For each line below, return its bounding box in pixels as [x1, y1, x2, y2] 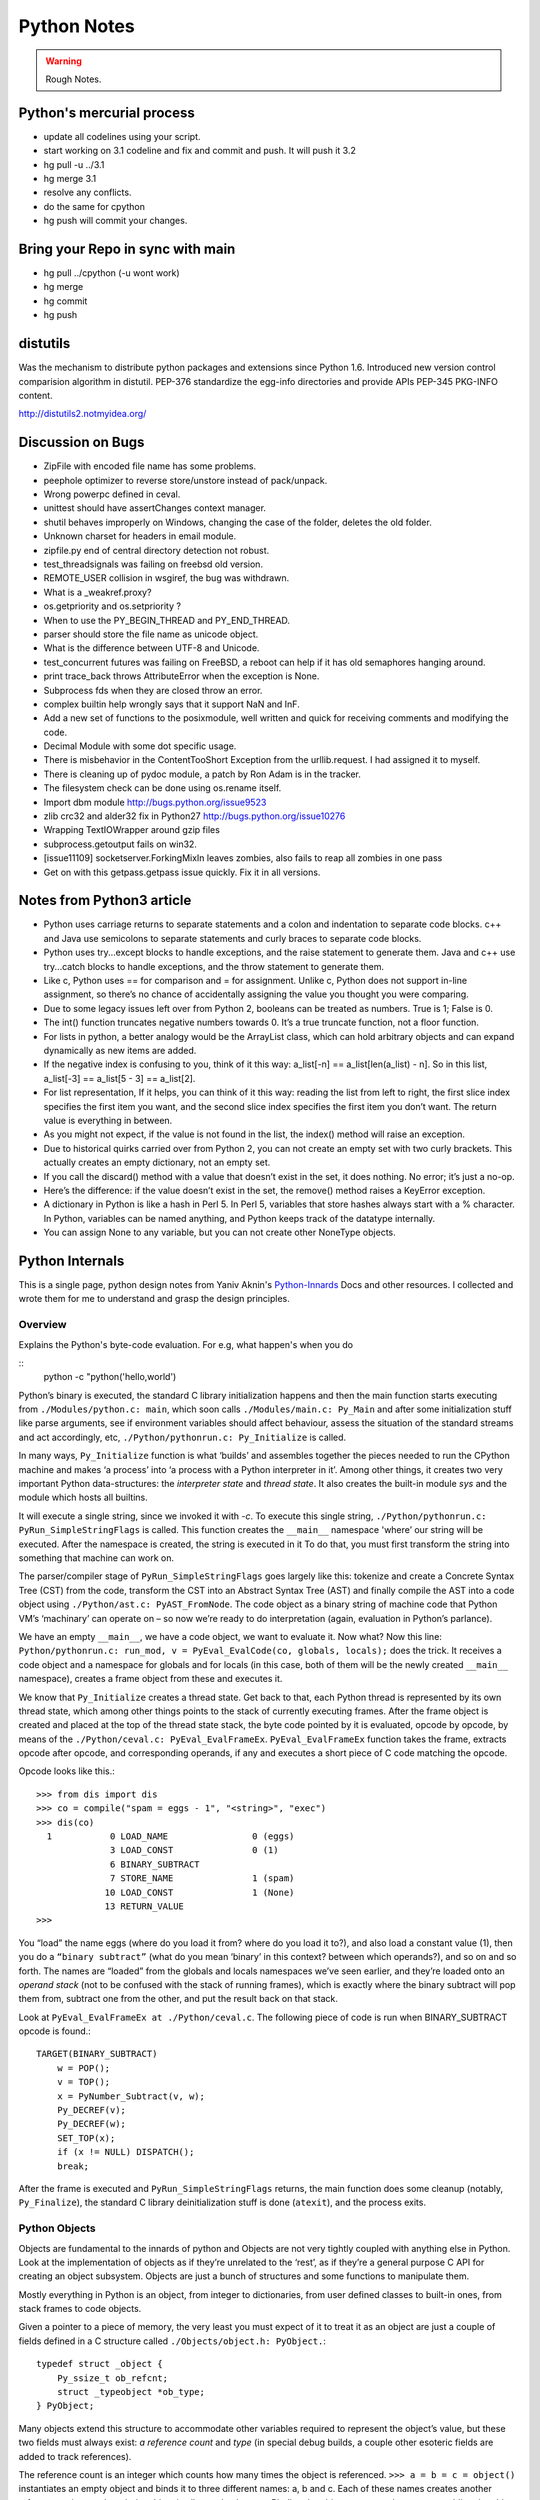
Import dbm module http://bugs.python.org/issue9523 [43, 796, 267, 808]
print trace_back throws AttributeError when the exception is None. [43, 670, 320, 682]
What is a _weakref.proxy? [43, 586, 152, 598]
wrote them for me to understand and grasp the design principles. [18, 1293, 290, 1305]
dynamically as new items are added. [43, 1045, 197, 1056]
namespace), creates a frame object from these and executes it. [18, 1673, 283, 1685]
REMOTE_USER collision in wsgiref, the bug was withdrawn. [43, 572, 290, 584]
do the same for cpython [43, 200, 145, 212]
